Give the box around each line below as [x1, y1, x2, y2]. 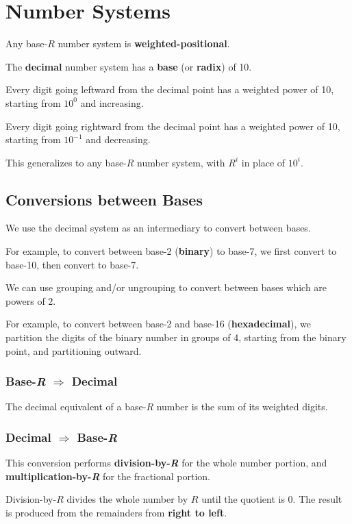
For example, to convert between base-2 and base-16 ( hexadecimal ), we [5, 316, 312, 331]
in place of [241, 155, 286, 169]
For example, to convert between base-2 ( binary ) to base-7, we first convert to [5, 244, 337, 258]
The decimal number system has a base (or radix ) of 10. [5, 59, 252, 73]
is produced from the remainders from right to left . [5, 506, 227, 520]
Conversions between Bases [5, 188, 203, 210]
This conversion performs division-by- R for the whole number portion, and [5, 456, 327, 470]
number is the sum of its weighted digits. [156, 399, 328, 414]
